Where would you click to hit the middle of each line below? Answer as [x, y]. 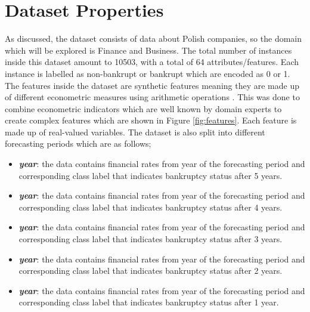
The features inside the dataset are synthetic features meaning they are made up [152, 85]
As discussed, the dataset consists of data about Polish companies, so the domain [154, 38]
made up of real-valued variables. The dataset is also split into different [135, 132]
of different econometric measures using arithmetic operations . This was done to [152, 97]
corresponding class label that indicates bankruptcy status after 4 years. [151, 207]
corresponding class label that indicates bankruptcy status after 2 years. [151, 271]
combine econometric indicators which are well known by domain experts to [143, 108]
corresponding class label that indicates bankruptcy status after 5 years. [151, 175]
